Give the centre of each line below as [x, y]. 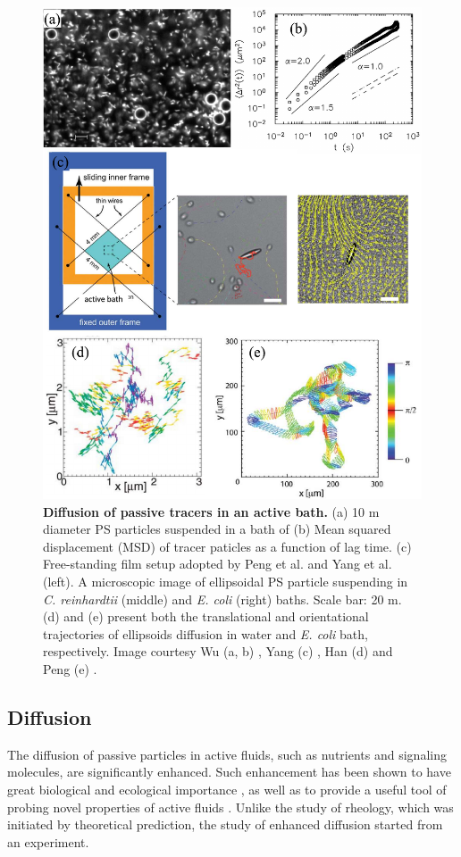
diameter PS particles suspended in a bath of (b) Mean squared [217, 529]
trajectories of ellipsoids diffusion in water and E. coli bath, [205, 633]
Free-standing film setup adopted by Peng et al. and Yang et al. [218, 564]
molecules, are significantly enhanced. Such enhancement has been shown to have [229, 772]
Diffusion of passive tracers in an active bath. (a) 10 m [211, 511]
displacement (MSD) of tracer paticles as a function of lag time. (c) [227, 546]
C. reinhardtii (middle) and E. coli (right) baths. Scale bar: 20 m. [222, 599]
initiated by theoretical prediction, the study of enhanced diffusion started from [225, 824]
